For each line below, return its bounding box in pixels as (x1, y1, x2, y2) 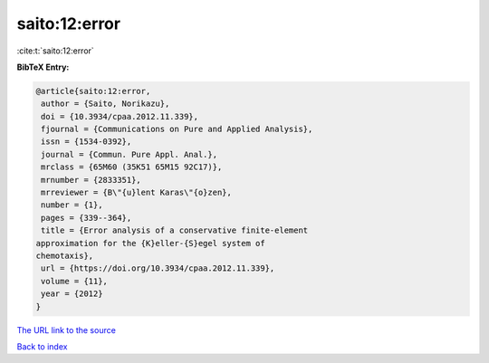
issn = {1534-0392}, (41, 137, 132, 147)
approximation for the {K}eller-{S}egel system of (35, 238, 266, 248)
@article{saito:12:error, (35, 86, 151, 96)
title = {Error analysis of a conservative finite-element (41, 225, 309, 235)
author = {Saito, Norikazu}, (41, 99, 170, 109)
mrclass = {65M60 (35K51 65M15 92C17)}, (41, 162, 223, 172)
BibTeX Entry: (16, 62, 70, 72)
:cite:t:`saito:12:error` (16, 45, 94, 56)
